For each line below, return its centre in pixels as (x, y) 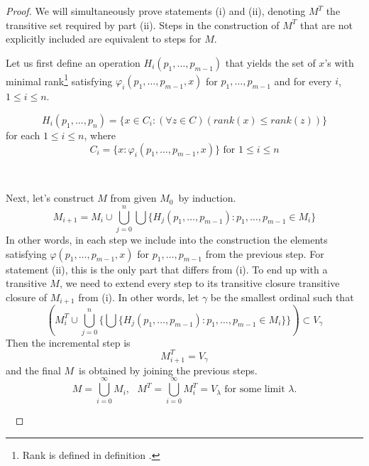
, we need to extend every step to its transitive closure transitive (199, 283)
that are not (326, 25)
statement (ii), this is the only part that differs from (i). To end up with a (167, 269)
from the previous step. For (265, 253)
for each (23, 135)
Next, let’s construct (50, 198)
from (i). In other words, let (139, 297)
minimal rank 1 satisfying (59, 80)
